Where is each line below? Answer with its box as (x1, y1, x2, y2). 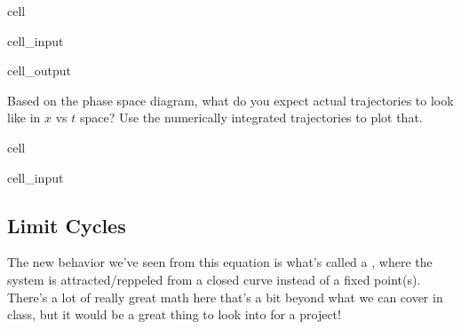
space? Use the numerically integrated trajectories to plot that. (79, 108, 423, 127)
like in (7, 108, 41, 127)
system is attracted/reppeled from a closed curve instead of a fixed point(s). (7, 270, 421, 288)
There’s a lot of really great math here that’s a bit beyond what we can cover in (7, 287, 443, 306)
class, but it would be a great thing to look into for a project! (7, 305, 341, 324)
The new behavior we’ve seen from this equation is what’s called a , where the (7, 253, 433, 271)
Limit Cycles (7, 211, 126, 239)
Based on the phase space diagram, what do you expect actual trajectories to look (7, 90, 454, 109)
